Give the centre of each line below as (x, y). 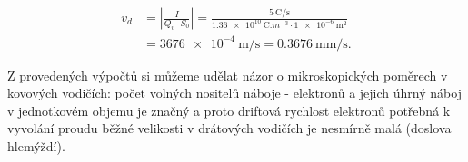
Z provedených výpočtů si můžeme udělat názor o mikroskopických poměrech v (228, 75)
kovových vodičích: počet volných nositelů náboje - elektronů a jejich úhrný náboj (234, 93)
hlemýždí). (36, 145)
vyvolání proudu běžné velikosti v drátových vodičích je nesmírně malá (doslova (229, 128)
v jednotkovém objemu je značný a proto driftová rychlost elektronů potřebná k (229, 110)
